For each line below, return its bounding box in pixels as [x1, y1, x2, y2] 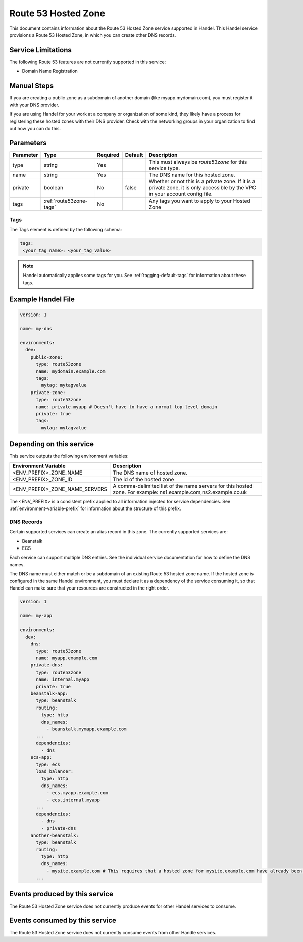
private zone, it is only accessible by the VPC [148, 184, 256, 191]
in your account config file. [148, 190, 213, 198]
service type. [148, 165, 180, 172]
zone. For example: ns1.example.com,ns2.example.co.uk [113, 489, 247, 496]
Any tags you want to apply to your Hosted [148, 197, 250, 204]
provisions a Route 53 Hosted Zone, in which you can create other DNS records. [9, 32, 176, 38]
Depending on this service [9, 440, 94, 448]
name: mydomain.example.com [36, 368, 106, 374]
